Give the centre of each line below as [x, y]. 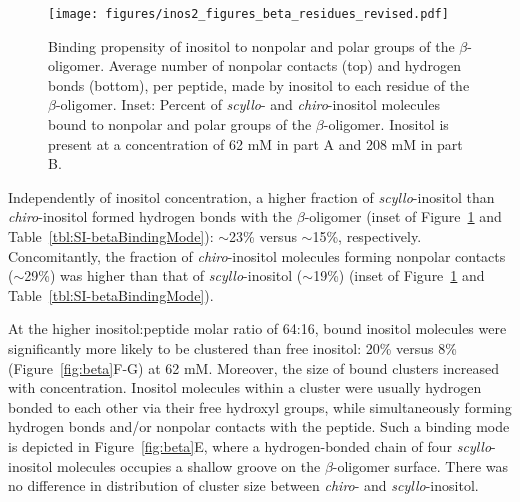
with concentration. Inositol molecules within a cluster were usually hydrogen [245, 387]
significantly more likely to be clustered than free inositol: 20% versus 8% [232, 347]
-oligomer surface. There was [420, 465]
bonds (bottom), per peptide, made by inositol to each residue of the [259, 84]
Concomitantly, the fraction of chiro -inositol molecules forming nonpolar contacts [257, 255]
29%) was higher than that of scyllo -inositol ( [163, 275]
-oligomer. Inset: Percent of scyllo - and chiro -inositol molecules [247, 104]
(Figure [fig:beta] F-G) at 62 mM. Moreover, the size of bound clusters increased [254, 367]
